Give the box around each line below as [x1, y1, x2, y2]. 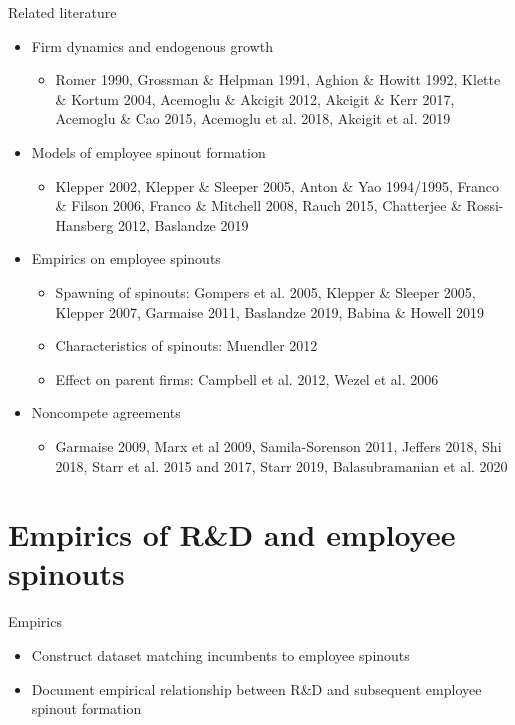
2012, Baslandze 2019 [117, 214, 249, 235]
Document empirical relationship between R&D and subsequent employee [31, 678, 482, 699]
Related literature [8, 2, 117, 22]
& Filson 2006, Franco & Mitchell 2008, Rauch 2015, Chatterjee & [55, 195, 462, 216]
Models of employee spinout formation [31, 141, 266, 162]
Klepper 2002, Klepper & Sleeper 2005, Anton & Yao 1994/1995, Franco [55, 175, 499, 196]
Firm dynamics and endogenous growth [31, 35, 273, 56]
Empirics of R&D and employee [8, 514, 456, 555]
